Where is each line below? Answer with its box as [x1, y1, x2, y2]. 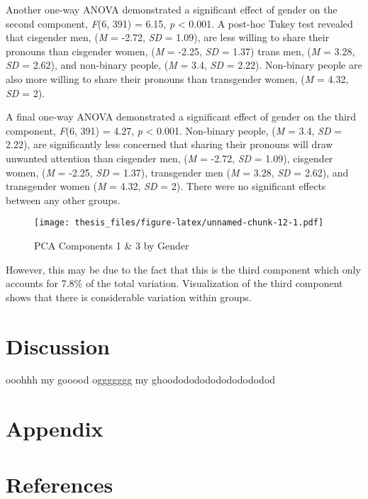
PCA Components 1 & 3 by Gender [34, 237, 189, 252]
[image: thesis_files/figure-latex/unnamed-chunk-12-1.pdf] [34, 218, 324, 228]
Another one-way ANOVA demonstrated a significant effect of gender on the [6, 2, 338, 16]
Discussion [6, 331, 110, 360]
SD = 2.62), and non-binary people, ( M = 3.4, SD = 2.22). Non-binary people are [6, 57, 362, 72]
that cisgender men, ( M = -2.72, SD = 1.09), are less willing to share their [6, 30, 330, 45]
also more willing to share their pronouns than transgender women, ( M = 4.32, [6, 71, 349, 86]
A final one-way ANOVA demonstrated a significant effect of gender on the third [6, 109, 357, 124]
